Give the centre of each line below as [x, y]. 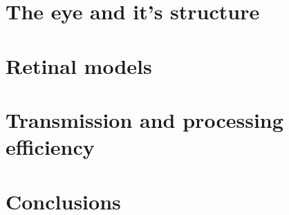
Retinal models [79, 65]
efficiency [50, 147]
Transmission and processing [144, 119]
